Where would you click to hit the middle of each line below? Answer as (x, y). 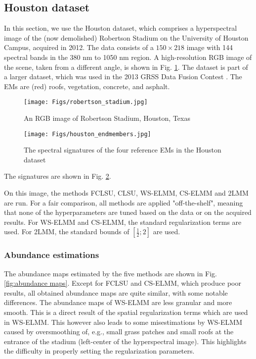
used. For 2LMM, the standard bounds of (67, 231)
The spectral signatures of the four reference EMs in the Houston (123, 150)
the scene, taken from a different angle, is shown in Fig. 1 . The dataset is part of (126, 67)
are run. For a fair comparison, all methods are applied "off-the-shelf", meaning (124, 202)
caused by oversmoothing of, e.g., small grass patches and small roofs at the (119, 332)
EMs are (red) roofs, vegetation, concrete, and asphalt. (87, 86)
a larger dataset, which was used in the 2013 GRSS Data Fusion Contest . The (123, 77)
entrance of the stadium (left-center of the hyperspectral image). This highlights (125, 341)
